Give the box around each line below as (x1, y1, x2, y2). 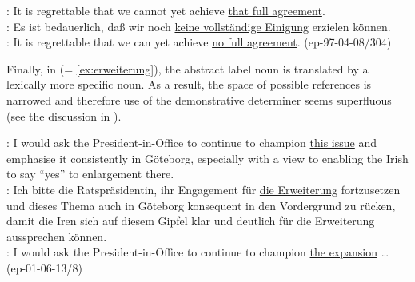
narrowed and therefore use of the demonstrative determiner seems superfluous (6, 91, 392, 108)
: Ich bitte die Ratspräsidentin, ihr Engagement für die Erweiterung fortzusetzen (6, 181, 401, 197)
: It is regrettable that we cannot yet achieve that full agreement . (6, 2, 325, 18)
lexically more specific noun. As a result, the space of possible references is (6, 76, 372, 93)
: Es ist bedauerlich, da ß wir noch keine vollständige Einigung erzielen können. (6, 18, 391, 34)
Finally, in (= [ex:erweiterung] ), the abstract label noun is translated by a (6, 60, 369, 77)
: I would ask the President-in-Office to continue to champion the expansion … (6, 244, 389, 260)
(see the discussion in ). (6, 107, 122, 124)
